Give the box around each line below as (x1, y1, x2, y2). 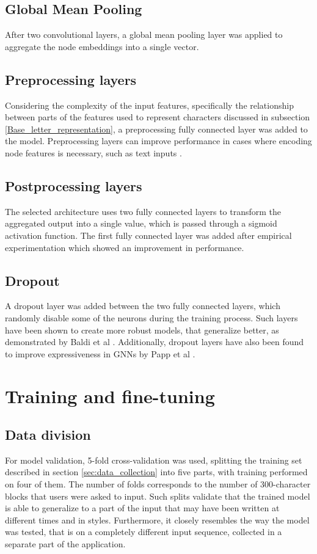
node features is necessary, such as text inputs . (5, 146, 182, 159)
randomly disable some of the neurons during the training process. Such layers (5, 311, 298, 324)
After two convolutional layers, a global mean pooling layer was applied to (5, 28, 283, 41)
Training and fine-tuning (5, 383, 215, 408)
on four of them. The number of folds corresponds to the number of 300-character (5, 478, 311, 490)
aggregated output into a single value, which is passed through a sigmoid (5, 217, 277, 230)
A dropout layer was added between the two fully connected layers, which (5, 299, 280, 312)
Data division (5, 425, 91, 444)
